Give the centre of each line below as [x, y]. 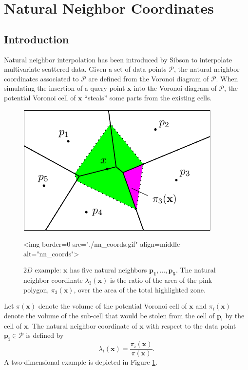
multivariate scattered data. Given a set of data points [85, 69]
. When [227, 78]
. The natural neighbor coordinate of [83, 325]
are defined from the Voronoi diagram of [149, 78]
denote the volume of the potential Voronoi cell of [113, 306]
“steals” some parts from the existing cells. [148, 97]
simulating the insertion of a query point [65, 88]
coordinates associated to [41, 78]
